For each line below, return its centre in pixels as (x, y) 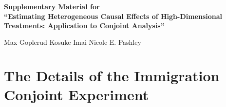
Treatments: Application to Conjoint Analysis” (84, 26)
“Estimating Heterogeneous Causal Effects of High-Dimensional (113, 16)
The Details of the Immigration (112, 75)
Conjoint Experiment (76, 94)
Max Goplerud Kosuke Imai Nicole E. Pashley (73, 42)
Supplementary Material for (52, 6)
